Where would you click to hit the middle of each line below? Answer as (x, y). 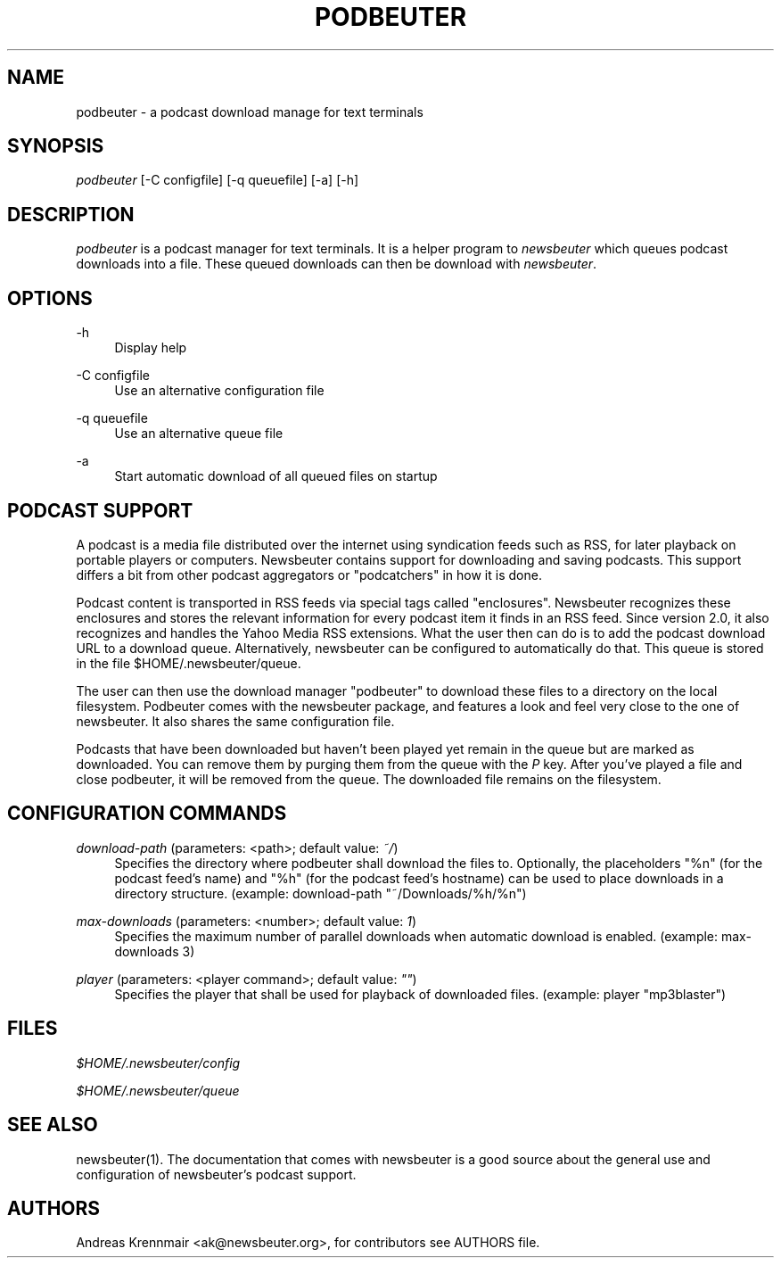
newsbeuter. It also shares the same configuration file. (235, 721)
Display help (151, 348)
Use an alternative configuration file (219, 391)
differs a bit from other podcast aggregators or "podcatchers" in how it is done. (309, 575)
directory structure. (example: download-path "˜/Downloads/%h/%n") (321, 893)
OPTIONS (50, 298)
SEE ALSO (53, 1125)
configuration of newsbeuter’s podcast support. (216, 1174)
